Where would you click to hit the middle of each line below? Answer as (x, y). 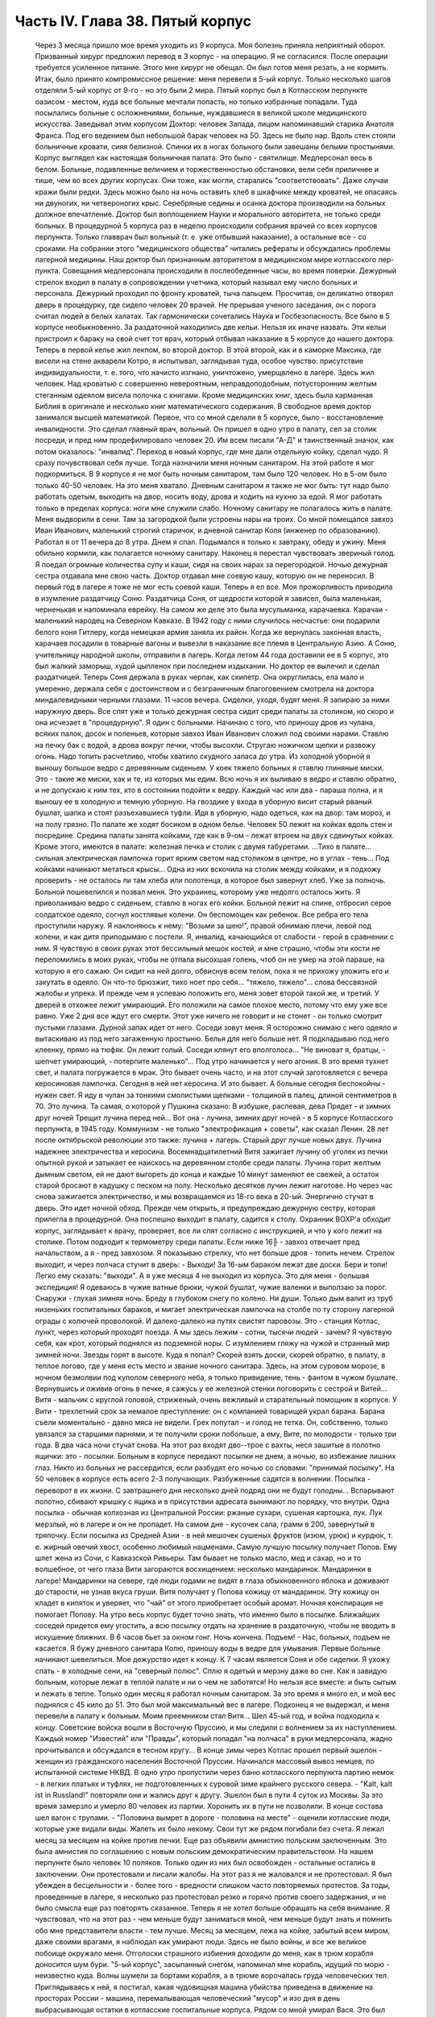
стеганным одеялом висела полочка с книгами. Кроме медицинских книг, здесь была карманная (204, 395)
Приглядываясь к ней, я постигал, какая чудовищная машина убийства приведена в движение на (204, 1987)
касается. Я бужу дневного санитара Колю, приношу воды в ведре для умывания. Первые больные (208, 1648)
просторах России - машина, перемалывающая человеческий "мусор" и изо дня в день (188, 1998)
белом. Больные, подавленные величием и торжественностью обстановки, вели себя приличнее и (207, 169)
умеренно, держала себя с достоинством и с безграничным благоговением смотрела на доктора (205, 688)
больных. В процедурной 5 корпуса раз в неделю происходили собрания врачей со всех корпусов (206, 225)
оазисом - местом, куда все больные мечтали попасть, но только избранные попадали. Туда (196, 102)
